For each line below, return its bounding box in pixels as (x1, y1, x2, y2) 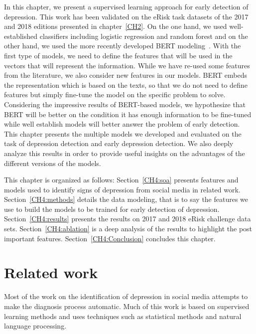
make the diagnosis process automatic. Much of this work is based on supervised (4, 301, 250, 311)
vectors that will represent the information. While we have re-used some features (4, 60, 250, 70)
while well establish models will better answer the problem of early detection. (4, 119, 240, 129)
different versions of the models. (4, 158, 101, 168)
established (4, 30, 38, 41)
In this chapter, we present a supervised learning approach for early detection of (4, 1, 249, 11)
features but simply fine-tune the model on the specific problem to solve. (4, 89, 226, 100)
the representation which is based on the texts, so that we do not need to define (4, 79, 248, 90)
